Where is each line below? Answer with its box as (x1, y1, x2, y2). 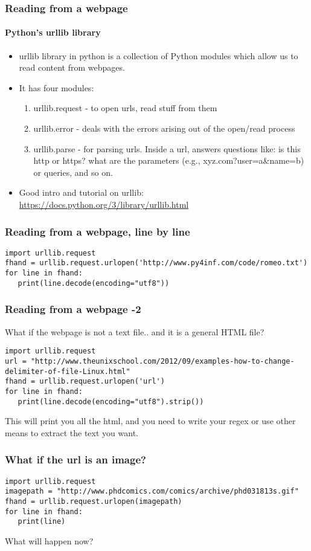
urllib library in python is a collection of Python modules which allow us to (19, 49, 298, 62)
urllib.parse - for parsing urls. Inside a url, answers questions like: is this (33, 142, 301, 155)
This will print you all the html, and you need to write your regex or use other (5, 414, 296, 427)
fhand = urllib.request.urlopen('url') (5, 377, 165, 386)
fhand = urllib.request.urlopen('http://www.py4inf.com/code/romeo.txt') (5, 259, 308, 268)
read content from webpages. (19, 61, 125, 74)
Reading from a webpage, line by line (5, 224, 190, 239)
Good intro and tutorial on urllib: (19, 186, 144, 199)
